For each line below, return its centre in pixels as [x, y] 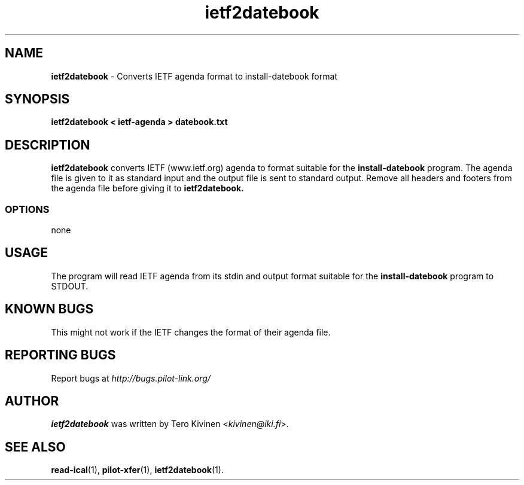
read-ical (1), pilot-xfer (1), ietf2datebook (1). [137, 470]
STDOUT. [70, 286]
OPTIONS [27, 209]
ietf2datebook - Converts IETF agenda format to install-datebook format [194, 76]
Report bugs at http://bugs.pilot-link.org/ [131, 378]
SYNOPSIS [37, 99]
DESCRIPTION [48, 145]
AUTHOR [32, 401]
